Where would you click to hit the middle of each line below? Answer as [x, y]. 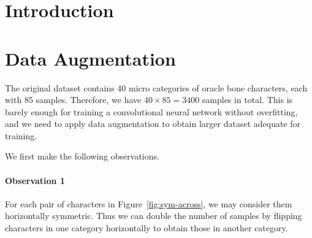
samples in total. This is [247, 100]
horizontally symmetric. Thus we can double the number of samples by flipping [154, 216]
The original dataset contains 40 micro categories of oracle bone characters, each [156, 87]
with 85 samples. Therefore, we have [73, 100]
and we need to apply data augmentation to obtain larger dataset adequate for [153, 124]
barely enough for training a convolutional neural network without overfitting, [151, 111]
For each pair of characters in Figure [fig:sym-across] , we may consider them [149, 203]
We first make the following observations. [82, 156]
